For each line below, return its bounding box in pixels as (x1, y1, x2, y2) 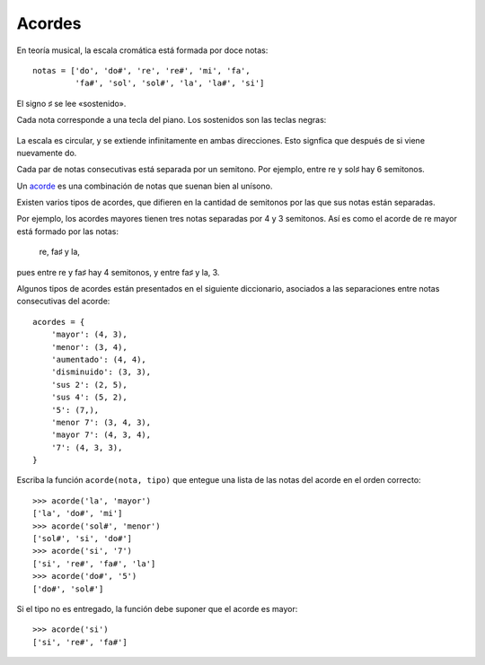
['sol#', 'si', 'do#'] (32, 534, 133, 544)
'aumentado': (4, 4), (50, 354, 147, 364)
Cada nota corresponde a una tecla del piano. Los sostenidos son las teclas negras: (16, 115, 327, 126)
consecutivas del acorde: (16, 296, 110, 307)
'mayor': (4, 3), (50, 329, 128, 340)
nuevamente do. (16, 147, 77, 158)
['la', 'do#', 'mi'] (32, 508, 123, 519)
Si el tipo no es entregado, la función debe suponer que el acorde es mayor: (16, 604, 298, 614)
